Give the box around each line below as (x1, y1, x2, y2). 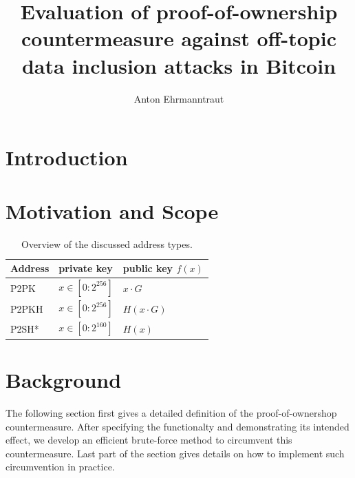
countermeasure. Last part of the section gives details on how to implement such (6, 446, 345, 460)
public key (122, 261, 173, 275)
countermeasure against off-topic (21, 24, 336, 52)
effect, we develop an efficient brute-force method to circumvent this (6, 433, 292, 447)
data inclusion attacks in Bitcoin (21, 51, 336, 79)
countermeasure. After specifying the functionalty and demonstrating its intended (6, 419, 349, 433)
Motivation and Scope (6, 197, 219, 225)
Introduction (6, 143, 128, 172)
